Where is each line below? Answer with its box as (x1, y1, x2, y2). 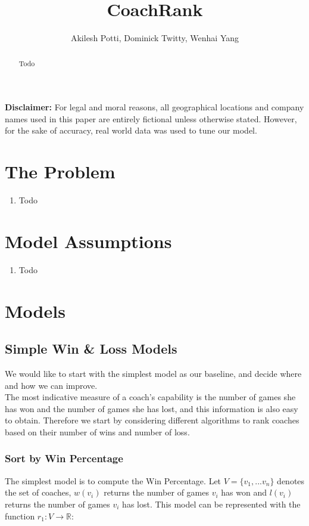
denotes (277, 474, 305, 487)
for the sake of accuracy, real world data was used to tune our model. (5, 124, 257, 137)
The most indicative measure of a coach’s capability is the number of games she (5, 391, 296, 403)
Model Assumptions (5, 228, 172, 253)
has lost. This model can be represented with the (122, 497, 301, 510)
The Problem (5, 159, 116, 184)
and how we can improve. (5, 379, 98, 391)
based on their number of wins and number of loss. (5, 425, 190, 438)
